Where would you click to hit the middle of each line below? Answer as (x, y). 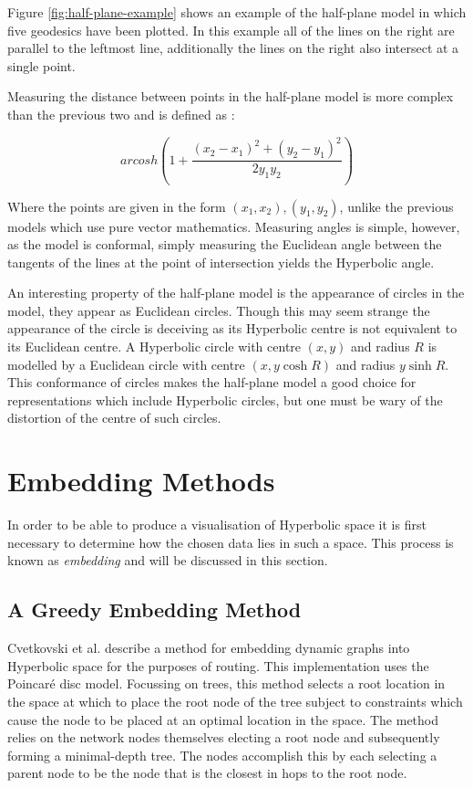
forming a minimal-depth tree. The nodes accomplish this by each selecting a (222, 755)
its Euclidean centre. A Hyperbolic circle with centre (154, 347)
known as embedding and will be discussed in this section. (168, 560)
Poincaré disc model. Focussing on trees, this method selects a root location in (226, 683)
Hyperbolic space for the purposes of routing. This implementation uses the (218, 665)
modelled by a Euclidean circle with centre (126, 364)
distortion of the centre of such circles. (114, 418)
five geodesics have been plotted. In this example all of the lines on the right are (231, 30)
